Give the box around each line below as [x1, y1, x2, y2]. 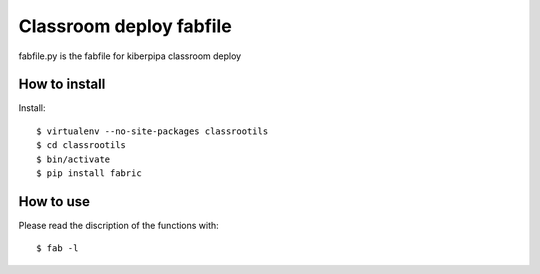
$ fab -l [36, 243, 79, 254]
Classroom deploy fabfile [18, 15, 232, 37]
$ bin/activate [36, 153, 111, 165]
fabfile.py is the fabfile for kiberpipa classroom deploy [18, 50, 242, 62]
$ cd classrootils [36, 140, 127, 151]
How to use [18, 193, 90, 210]
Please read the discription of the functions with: [18, 219, 219, 231]
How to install [18, 76, 106, 93]
